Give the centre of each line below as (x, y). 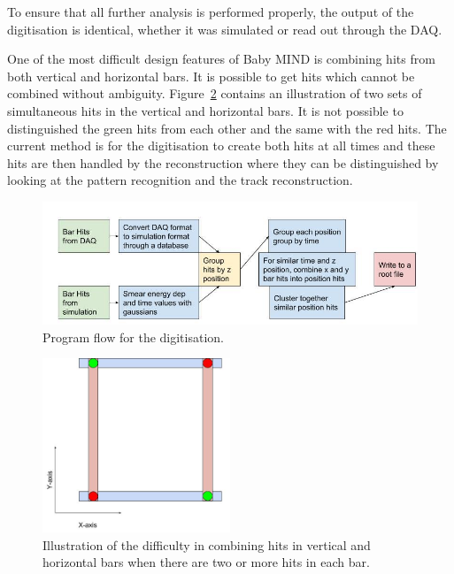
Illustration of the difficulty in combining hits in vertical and (207, 544)
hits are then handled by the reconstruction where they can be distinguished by (223, 162)
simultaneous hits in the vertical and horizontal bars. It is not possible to (205, 110)
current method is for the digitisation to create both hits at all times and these (221, 145)
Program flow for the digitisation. (133, 337)
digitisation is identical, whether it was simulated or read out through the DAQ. (225, 29)
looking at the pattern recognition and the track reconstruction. (180, 180)
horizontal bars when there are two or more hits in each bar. (206, 562)
